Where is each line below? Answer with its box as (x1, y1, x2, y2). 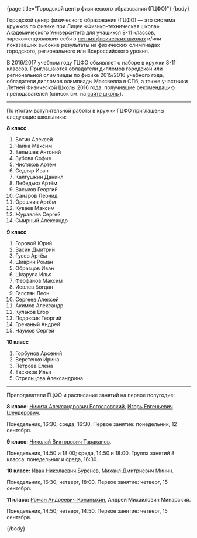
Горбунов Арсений (15, 350, 63, 357)
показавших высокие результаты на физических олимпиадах (6, 42, 160, 48)
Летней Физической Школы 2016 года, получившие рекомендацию (6, 84, 175, 91)
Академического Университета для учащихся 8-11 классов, (6, 29, 155, 36)
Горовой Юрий (15, 240, 53, 246)
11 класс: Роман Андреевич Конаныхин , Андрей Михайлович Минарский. (6, 496, 191, 503)
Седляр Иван (15, 167, 49, 174)
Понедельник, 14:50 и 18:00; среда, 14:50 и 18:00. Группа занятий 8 (6, 449, 175, 456)
